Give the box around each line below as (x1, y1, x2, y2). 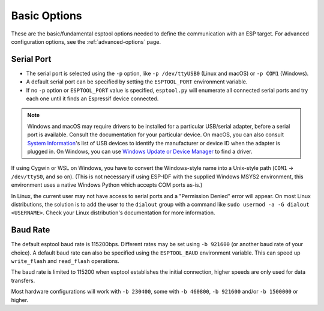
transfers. (11, 277, 35, 284)
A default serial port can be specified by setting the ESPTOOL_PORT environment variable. (26, 78, 248, 85)
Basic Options (11, 9, 82, 22)
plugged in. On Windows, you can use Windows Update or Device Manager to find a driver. (27, 148, 253, 155)
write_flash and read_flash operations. (11, 258, 119, 264)
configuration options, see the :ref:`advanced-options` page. (11, 38, 161, 45)
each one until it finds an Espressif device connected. (26, 95, 159, 102)
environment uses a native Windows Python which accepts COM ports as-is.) (11, 181, 203, 189)
